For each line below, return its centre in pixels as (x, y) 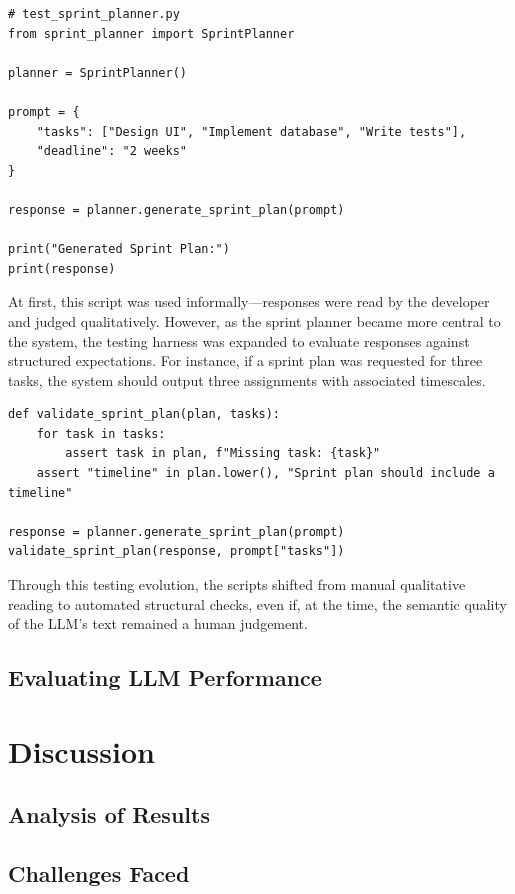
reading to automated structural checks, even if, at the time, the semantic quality (257, 603)
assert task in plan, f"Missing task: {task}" (223, 453)
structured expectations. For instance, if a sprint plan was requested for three (245, 360)
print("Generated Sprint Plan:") (119, 249)
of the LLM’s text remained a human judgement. (158, 623)
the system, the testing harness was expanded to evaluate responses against (239, 340)
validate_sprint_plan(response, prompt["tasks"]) (176, 551)
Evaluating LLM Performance (165, 677)
